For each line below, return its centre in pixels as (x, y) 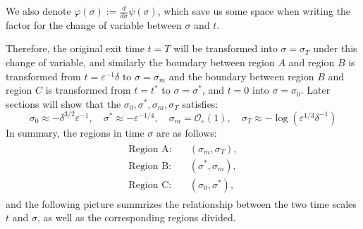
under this (335, 48)
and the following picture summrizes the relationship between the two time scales (181, 203)
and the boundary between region (241, 76)
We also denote (38, 11)
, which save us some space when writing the (254, 11)
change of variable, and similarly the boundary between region (140, 62)
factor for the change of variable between (94, 24)
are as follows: (186, 132)
